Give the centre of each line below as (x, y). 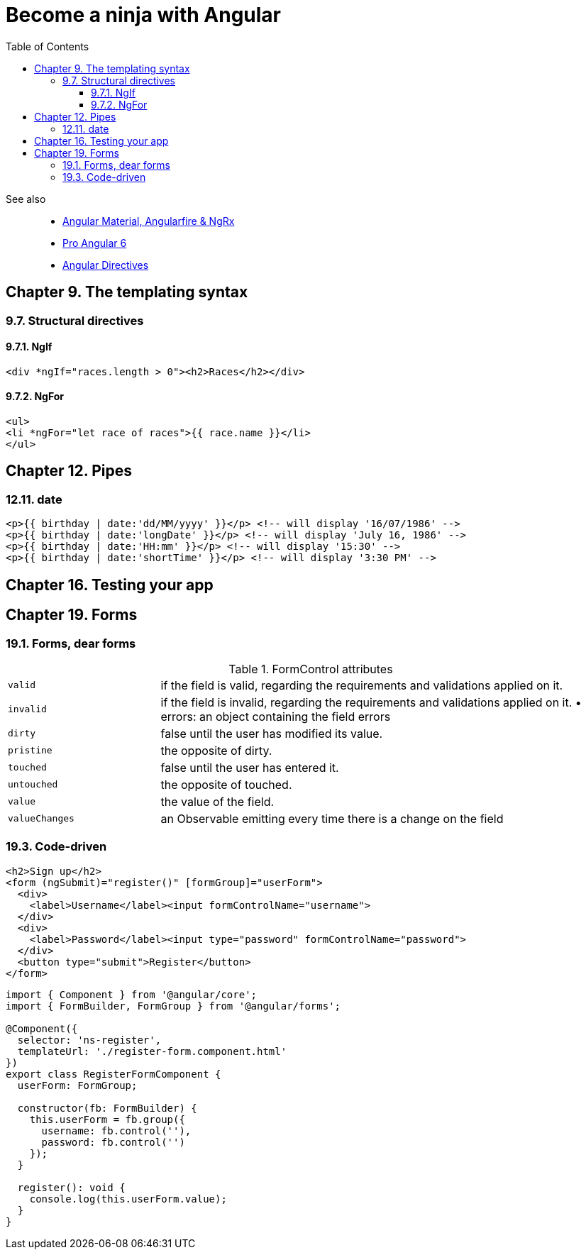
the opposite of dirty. (216, 750)
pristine (30, 751)
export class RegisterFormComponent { (114, 1074)
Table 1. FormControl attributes (311, 669)
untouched (33, 785)
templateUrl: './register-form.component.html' (152, 1051)
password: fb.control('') (113, 1142)
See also (26, 199)
